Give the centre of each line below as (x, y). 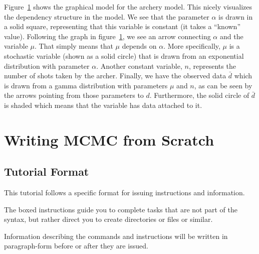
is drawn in (236, 16)
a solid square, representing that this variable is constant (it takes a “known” (122, 26)
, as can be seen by (223, 85)
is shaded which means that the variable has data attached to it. (103, 105)
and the (231, 36)
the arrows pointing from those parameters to (74, 95)
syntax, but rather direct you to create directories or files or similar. (108, 219)
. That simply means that (74, 46)
